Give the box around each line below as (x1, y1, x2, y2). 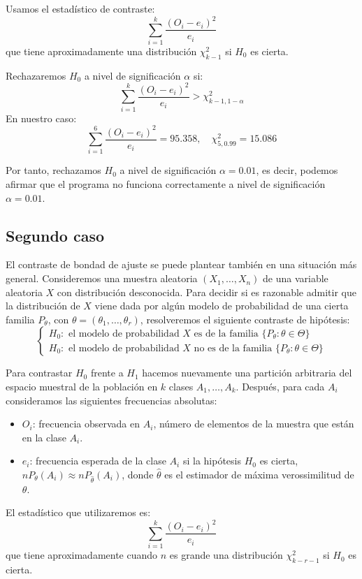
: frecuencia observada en (32, 416, 140, 431)
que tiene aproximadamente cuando (6, 548, 158, 562)
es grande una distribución (169, 548, 283, 562)
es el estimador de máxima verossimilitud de (164, 467, 354, 481)
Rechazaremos (6, 68, 66, 82)
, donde (122, 467, 154, 481)
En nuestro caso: (6, 110, 77, 125)
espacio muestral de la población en (6, 379, 158, 394)
